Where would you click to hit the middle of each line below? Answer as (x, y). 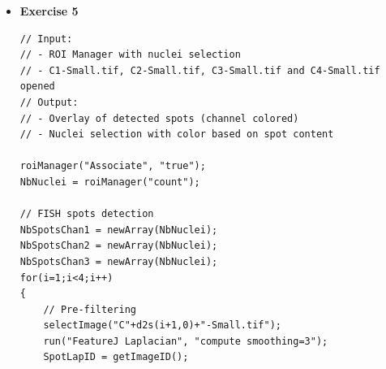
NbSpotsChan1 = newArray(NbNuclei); (119, 230)
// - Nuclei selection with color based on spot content (177, 135)
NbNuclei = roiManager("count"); (110, 182)
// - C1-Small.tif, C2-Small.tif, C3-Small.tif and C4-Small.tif (200, 70)
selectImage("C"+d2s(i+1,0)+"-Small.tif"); (162, 326)
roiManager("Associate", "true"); (113, 166)
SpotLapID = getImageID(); (116, 357)
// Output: (49, 102)
